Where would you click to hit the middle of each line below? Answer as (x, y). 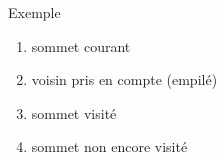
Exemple (34, 12)
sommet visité (74, 112)
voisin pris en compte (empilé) (124, 79)
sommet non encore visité (109, 146)
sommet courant (81, 45)
